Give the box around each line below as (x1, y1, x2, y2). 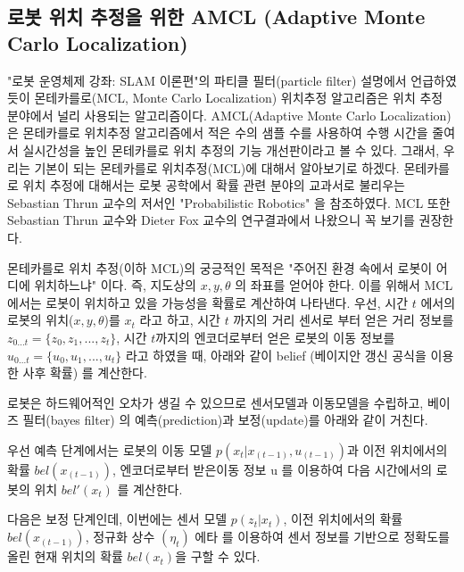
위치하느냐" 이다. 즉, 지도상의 (34, 276, 196, 294)
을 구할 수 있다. (175, 547, 261, 566)
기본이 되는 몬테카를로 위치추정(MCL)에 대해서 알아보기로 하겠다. (34, 158, 400, 177)
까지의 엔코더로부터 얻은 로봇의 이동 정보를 (155, 327, 395, 346)
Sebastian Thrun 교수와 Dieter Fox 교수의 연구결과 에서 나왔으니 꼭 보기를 (7, 211, 415, 229)
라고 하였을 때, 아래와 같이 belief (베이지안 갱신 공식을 (125, 345, 427, 364)
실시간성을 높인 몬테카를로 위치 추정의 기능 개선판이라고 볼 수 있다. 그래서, (22, 140, 440, 159)
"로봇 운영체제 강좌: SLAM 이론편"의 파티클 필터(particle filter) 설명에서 (7, 70, 407, 89)
